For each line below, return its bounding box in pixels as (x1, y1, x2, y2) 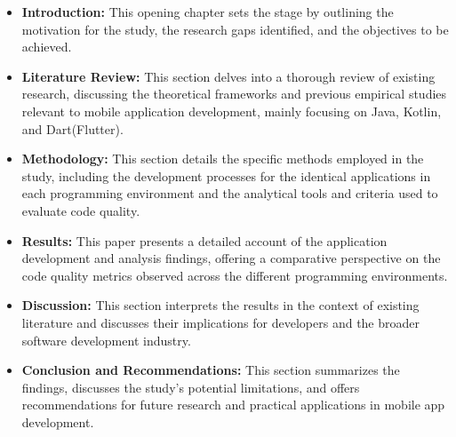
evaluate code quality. (21, 201, 140, 219)
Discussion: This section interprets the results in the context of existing (21, 296, 420, 314)
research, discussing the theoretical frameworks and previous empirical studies (21, 84, 447, 103)
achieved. (21, 37, 72, 56)
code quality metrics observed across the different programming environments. (21, 266, 448, 284)
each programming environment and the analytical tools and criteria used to (21, 184, 438, 203)
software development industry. (21, 330, 191, 349)
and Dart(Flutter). (21, 119, 124, 138)
